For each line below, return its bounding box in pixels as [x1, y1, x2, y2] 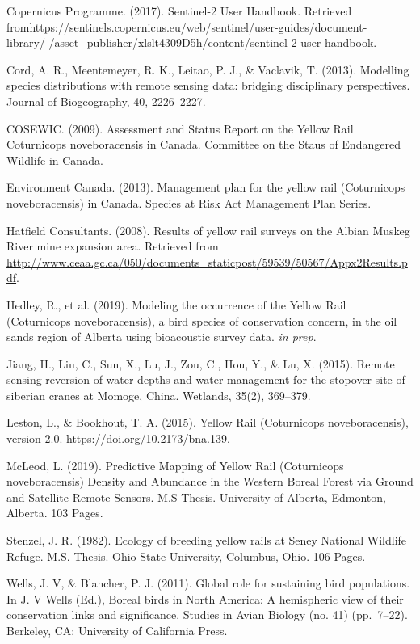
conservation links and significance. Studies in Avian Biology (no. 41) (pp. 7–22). [6, 606, 408, 623]
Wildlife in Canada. [6, 151, 103, 168]
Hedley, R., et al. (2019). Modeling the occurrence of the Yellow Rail [6, 296, 346, 313]
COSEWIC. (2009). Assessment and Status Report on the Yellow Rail [6, 120, 354, 137]
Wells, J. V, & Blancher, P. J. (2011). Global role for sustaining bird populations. [6, 575, 410, 591]
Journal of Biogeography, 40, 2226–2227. [6, 92, 206, 109]
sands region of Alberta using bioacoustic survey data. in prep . [6, 328, 317, 345]
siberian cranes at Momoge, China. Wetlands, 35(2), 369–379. [6, 386, 311, 403]
